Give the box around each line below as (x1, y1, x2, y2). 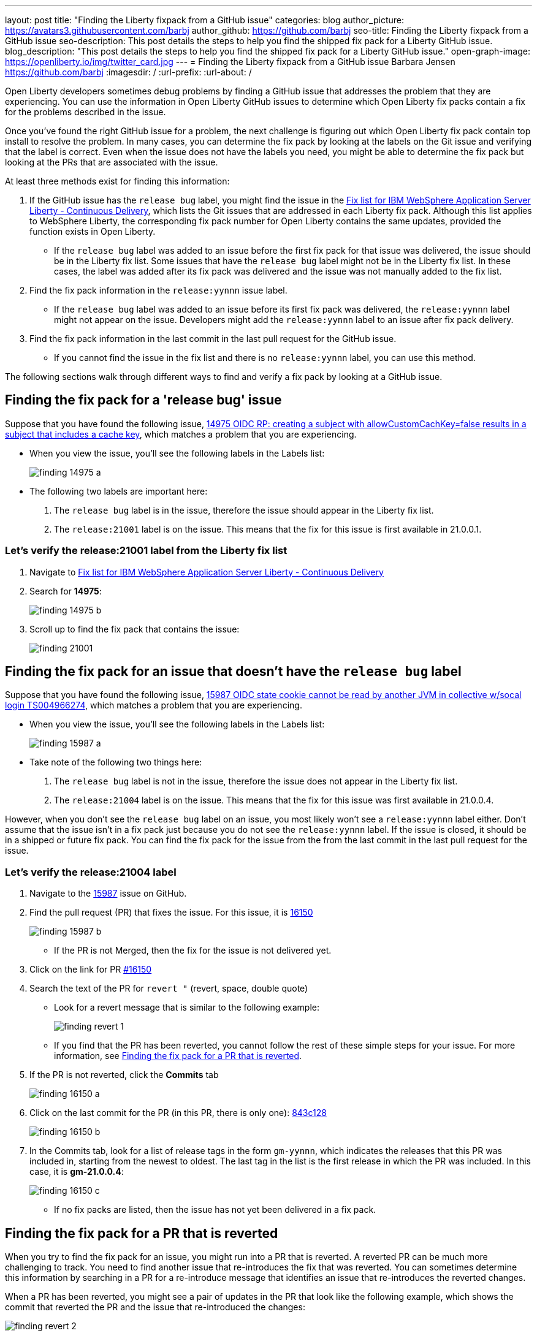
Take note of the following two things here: (29, 757, 202, 768)
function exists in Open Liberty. (29, 226, 156, 237)
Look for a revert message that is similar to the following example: (54, 1002, 320, 1013)
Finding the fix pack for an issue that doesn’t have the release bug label (5, 664, 462, 680)
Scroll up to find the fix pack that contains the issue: (29, 623, 240, 634)
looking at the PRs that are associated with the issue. (5, 157, 218, 167)
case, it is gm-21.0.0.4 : (29, 1166, 124, 1177)
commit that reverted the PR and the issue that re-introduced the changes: (5, 1302, 305, 1313)
